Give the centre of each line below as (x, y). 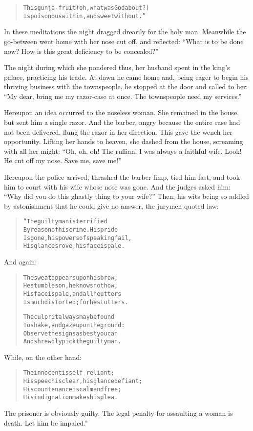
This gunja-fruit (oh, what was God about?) (86, 8)
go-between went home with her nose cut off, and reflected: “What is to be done (124, 41)
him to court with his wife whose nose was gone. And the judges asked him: (117, 186)
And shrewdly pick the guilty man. (72, 342)
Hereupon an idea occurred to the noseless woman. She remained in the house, (122, 112)
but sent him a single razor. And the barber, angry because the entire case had (122, 122)
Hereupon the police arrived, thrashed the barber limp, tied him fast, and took (122, 177)
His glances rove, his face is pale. (74, 246)
